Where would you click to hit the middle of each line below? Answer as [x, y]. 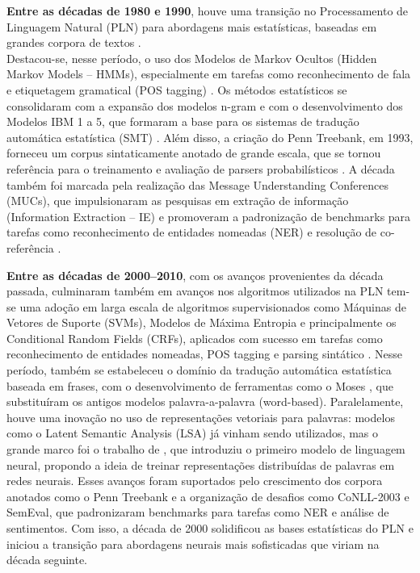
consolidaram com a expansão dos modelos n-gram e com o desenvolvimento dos [205, 105]
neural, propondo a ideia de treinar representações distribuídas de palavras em [201, 464]
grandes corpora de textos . [74, 42]
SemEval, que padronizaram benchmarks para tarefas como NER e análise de [198, 512]
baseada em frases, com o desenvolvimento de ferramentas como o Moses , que [200, 385]
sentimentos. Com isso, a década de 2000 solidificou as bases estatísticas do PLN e [210, 528]
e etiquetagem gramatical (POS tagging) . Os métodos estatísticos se [177, 89]
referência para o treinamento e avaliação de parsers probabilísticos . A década [201, 168]
